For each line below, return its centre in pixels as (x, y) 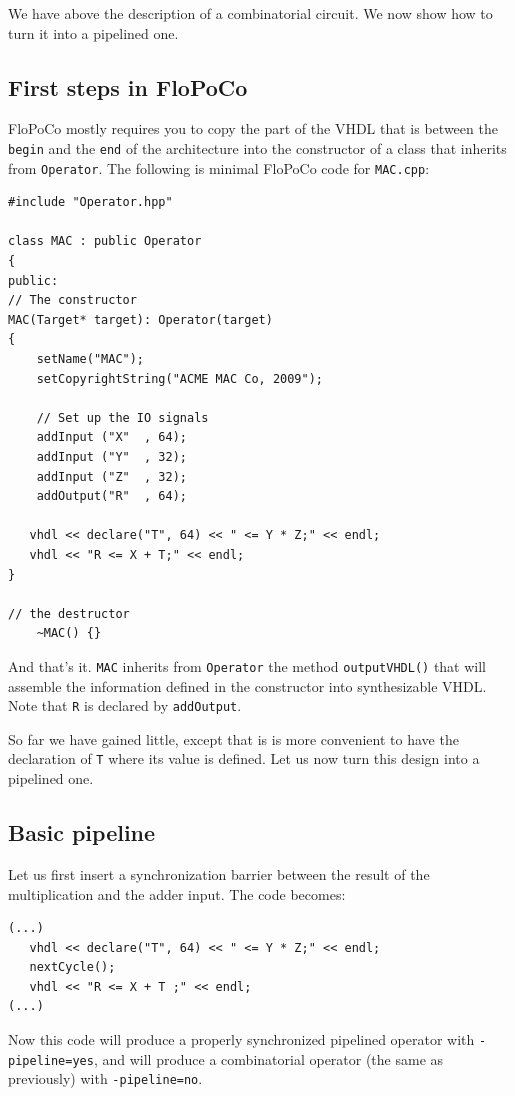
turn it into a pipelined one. (93, 32)
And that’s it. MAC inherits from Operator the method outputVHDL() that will (247, 665)
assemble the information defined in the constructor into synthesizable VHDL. (247, 685)
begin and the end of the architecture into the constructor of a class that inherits (257, 147)
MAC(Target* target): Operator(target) (140, 319)
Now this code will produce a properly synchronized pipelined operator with (241, 1039)
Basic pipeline (82, 832)
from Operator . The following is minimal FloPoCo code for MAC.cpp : (219, 167)
